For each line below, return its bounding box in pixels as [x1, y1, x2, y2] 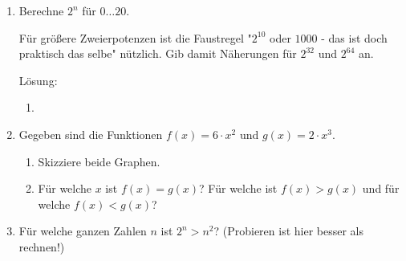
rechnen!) [18, 238, 65, 255]
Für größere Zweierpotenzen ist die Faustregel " [18, 29, 252, 46]
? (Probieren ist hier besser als [213, 222, 364, 239]
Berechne [18, 2, 64, 18]
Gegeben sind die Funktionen [18, 125, 163, 142]
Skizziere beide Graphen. [38, 153, 160, 169]
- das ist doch [321, 29, 388, 46]
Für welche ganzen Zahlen [18, 222, 147, 239]
